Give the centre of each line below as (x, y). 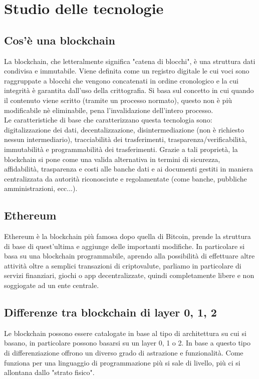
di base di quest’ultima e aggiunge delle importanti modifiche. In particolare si (124, 246)
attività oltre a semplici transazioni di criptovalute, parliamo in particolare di (123, 265)
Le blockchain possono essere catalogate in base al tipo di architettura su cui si (125, 333)
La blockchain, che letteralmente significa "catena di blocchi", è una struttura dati (130, 61)
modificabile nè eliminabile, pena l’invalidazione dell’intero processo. (109, 110)
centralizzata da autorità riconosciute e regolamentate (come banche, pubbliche (125, 178)
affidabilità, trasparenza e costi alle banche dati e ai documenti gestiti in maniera (128, 169)
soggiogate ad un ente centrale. (52, 285)
